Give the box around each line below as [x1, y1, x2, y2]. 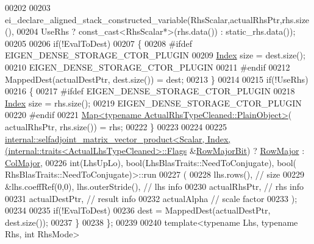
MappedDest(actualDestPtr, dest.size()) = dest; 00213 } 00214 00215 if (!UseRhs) [5, 72, 309, 85]
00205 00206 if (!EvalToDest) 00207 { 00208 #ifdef [5, 37, 192, 49]
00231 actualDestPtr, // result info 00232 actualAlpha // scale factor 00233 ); [5, 192, 298, 204]
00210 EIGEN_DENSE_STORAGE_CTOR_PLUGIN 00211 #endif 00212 [5, 60, 290, 73]
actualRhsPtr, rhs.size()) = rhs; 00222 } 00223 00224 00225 [5, 120, 227, 133]
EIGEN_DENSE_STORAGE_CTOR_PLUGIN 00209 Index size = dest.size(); [5, 49, 305, 61]
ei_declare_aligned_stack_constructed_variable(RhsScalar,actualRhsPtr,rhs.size [5, 13, 310, 26]
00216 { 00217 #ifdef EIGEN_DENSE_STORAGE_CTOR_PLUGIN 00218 [5, 85, 295, 97]
